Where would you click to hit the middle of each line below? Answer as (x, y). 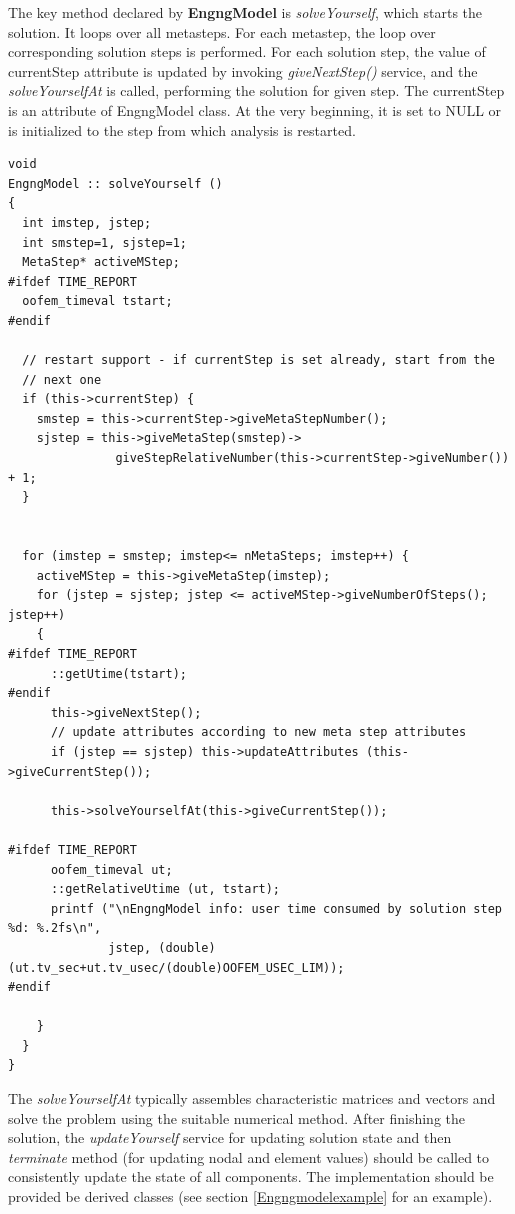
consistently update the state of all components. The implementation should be (251, 1176)
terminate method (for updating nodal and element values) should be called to (249, 1156)
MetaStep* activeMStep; (101, 262)
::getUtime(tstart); (118, 673)
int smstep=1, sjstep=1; (104, 242)
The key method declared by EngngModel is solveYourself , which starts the (245, 12)
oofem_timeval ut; (111, 869)
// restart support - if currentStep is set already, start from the (258, 360)
